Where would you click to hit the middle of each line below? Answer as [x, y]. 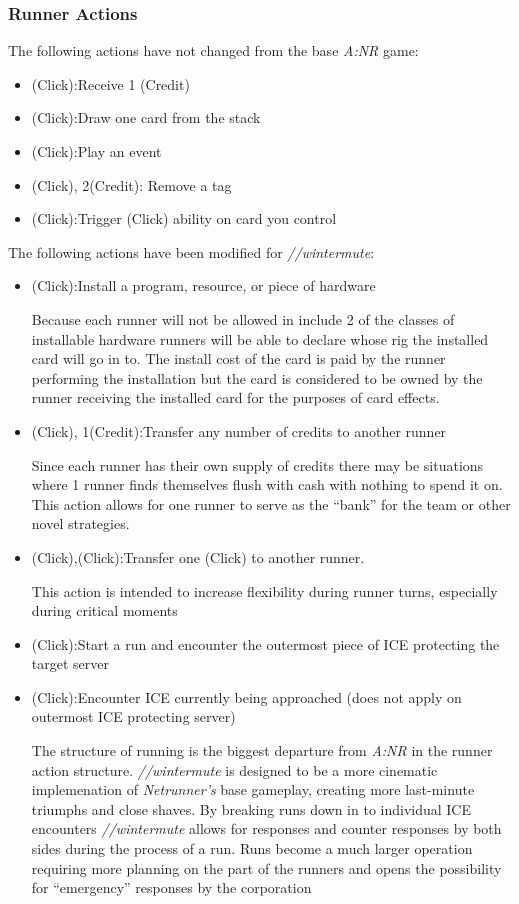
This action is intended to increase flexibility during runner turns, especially [264, 590]
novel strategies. [80, 523]
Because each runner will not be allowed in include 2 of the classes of [243, 318]
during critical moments [104, 610]
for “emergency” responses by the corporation [171, 887]
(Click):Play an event [96, 151]
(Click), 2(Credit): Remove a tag [131, 184]
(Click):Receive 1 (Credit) [110, 83]
